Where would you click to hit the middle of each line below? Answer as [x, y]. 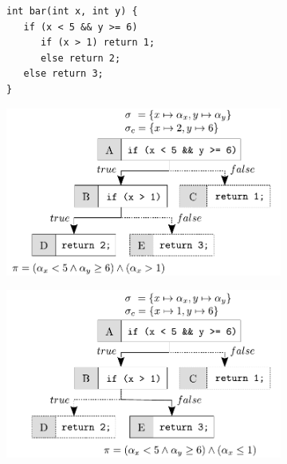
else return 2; [81, 58]
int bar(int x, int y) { [72, 11]
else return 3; [63, 74]
